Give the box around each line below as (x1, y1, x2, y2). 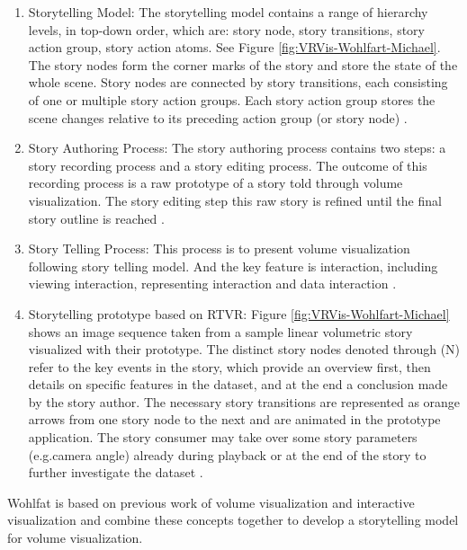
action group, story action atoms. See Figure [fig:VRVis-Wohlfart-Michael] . (28, 38, 441, 57)
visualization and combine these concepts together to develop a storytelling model (7, 510, 459, 529)
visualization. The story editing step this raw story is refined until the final (28, 191, 442, 209)
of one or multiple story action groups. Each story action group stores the (28, 90, 436, 109)
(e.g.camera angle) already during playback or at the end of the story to (28, 445, 427, 464)
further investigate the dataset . (28, 463, 203, 482)
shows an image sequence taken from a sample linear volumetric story (28, 322, 413, 341)
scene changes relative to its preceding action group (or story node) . (28, 108, 408, 127)
